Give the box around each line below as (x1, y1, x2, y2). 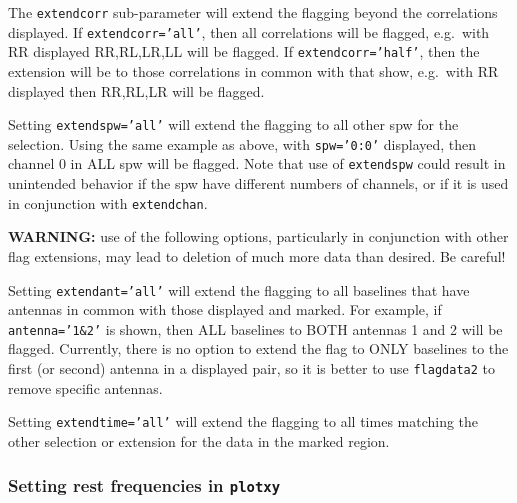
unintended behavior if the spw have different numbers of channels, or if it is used (8, 173, 509, 194)
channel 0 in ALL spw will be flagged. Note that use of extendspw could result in (8, 153, 506, 174)
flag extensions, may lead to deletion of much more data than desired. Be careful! (8, 245, 506, 266)
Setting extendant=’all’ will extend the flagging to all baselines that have (8, 279, 470, 300)
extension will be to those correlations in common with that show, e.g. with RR (8, 60, 499, 81)
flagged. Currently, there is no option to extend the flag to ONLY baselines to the (8, 338, 509, 359)
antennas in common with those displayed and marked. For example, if (8, 299, 442, 320)
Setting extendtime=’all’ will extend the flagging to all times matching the (8, 411, 479, 432)
